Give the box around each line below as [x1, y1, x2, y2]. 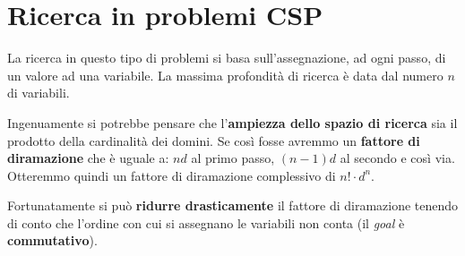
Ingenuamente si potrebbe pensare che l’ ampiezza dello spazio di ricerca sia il [7, 113, 458, 132]
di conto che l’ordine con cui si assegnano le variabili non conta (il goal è [7, 213, 405, 232]
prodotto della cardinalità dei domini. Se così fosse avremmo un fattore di [7, 131, 420, 149]
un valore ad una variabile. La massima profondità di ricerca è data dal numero [7, 65, 443, 84]
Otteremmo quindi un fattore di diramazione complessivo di [7, 166, 336, 184]
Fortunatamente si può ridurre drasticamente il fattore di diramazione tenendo [7, 196, 459, 215]
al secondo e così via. [340, 149, 455, 167]
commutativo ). [7, 231, 98, 250]
